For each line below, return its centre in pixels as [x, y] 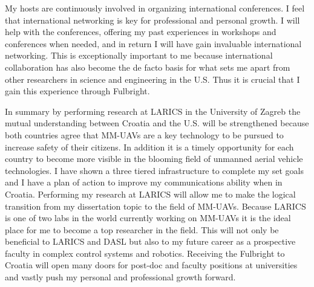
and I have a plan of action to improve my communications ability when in [144, 182]
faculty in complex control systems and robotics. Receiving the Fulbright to [145, 253]
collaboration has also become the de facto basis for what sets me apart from [148, 67]
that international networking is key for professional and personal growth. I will [152, 20]
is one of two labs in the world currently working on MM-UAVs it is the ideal [148, 218]
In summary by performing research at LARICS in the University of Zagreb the [153, 111]
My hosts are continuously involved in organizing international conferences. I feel [155, 8]
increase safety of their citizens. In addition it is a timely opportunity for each [149, 147]
